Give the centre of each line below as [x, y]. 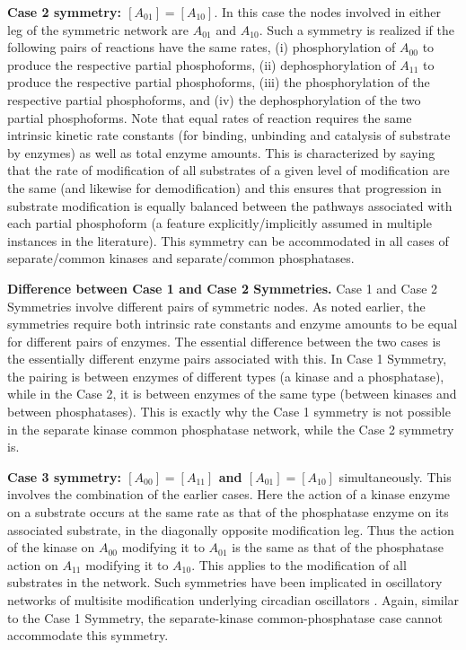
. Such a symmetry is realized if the [356, 29]
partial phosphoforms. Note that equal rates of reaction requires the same [210, 117]
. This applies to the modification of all [299, 564]
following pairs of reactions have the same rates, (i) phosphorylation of [202, 47]
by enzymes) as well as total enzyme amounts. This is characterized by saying [221, 152]
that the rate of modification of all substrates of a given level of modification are [229, 170]
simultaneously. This [395, 476]
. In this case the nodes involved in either [328, 12]
